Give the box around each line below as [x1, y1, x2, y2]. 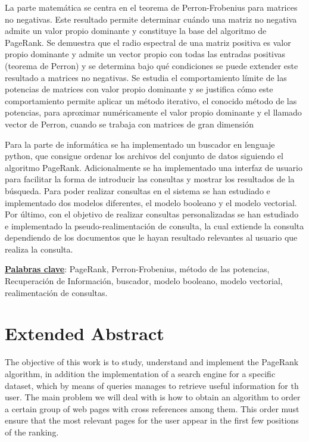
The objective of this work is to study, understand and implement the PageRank [5, 356, 299, 368]
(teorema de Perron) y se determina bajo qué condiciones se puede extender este [5, 59, 298, 71]
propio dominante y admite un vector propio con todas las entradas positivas [5, 48, 286, 60]
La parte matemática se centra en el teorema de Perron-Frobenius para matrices [5, 1, 298, 13]
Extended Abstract [5, 321, 164, 345]
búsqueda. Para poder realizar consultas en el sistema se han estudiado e [5, 184, 270, 197]
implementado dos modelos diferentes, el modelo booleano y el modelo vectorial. [5, 196, 297, 208]
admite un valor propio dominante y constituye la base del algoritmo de [5, 24, 267, 37]
